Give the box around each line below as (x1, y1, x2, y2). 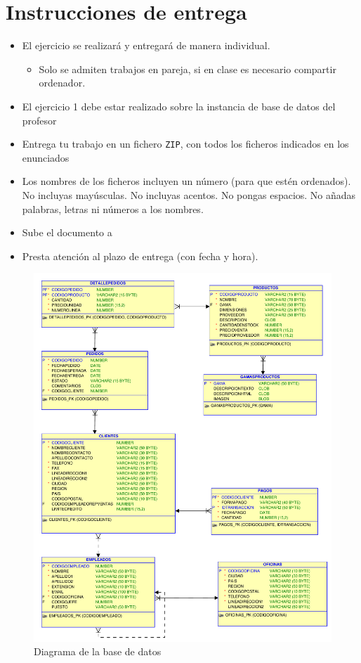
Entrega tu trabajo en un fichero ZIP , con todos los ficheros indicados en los (22, 136, 349, 151)
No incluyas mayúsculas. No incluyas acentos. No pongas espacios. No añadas (22, 187, 356, 202)
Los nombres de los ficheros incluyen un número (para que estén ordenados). (22, 174, 351, 188)
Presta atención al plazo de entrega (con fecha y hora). (22, 248, 258, 263)
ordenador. (39, 75, 86, 90)
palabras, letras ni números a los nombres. (22, 201, 204, 216)
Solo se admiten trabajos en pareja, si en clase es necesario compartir (39, 61, 336, 76)
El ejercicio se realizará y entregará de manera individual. (22, 38, 270, 53)
